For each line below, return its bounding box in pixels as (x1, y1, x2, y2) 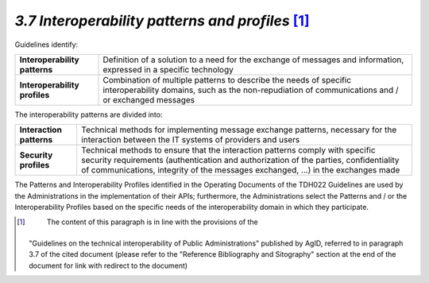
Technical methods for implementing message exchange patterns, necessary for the (80, 124, 397, 135)
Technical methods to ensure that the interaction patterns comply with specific (80, 145, 377, 156)
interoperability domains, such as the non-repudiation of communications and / (102, 84, 399, 95)
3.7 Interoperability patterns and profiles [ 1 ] (14, 12, 310, 29)
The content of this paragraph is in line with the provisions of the (46, 217, 258, 227)
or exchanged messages (102, 94, 195, 105)
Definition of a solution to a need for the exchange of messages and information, (102, 54, 404, 65)
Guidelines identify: (14, 40, 79, 49)
